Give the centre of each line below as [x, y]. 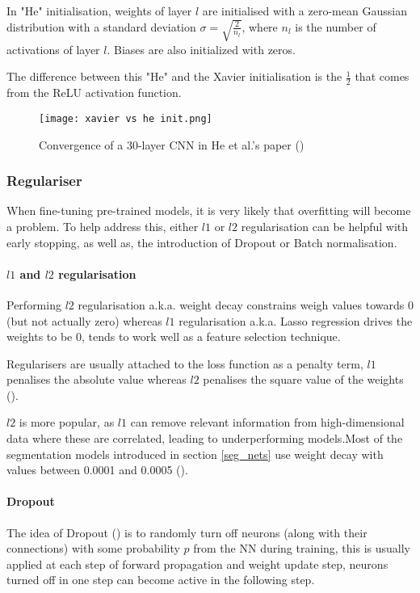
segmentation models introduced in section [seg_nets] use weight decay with [195, 454]
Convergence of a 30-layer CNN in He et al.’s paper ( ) [172, 144]
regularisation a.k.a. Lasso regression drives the [296, 320]
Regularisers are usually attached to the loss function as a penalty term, [185, 363]
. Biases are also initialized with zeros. [201, 49]
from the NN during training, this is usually [302, 548]
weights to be [40, 336]
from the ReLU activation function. [94, 93]
